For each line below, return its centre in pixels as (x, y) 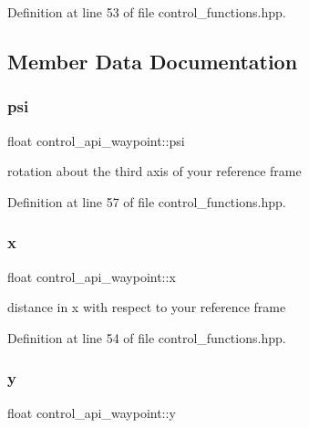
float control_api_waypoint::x (92, 276)
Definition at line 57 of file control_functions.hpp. (147, 201)
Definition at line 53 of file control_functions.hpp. (147, 12)
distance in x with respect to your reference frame (147, 307)
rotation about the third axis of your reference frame (154, 171)
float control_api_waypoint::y (92, 412)
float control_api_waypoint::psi (96, 140)
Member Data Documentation (153, 61)
